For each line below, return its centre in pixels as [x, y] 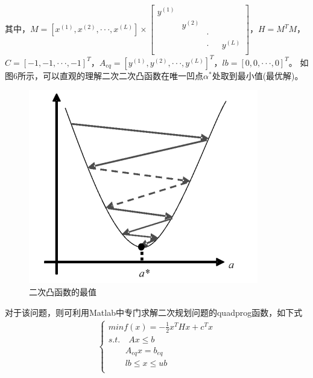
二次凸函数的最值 [63, 291]
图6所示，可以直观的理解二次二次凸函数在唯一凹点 [104, 75]
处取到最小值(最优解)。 [258, 75]
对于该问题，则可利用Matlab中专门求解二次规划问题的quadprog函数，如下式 [154, 312]
